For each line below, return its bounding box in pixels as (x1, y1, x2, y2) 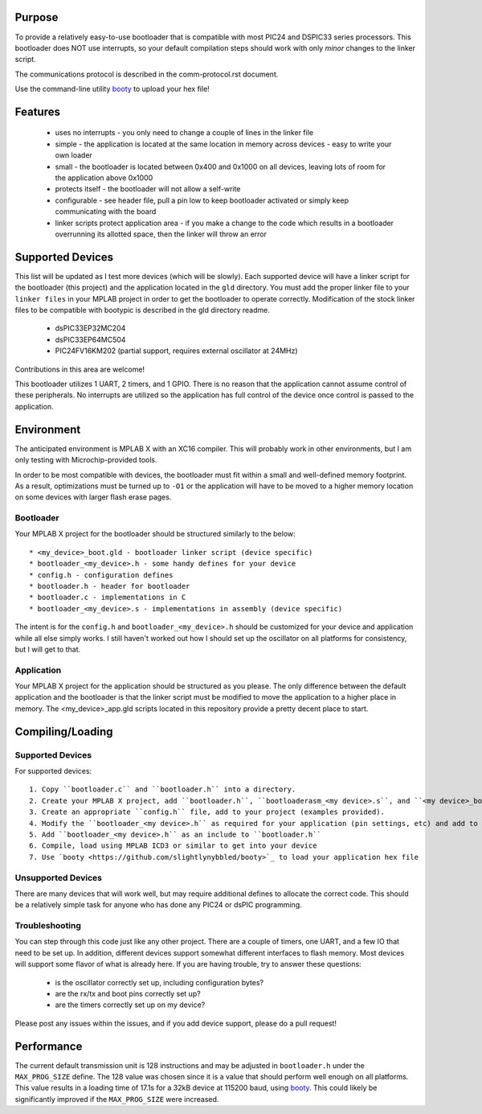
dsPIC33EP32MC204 (55, 323, 126, 333)
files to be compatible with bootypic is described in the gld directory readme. (14, 306, 271, 315)
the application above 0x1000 (55, 173, 153, 183)
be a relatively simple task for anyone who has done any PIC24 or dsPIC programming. (14, 900, 302, 910)
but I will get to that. (14, 644, 81, 654)
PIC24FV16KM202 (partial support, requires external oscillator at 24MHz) (55, 346, 298, 356)
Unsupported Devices (14, 872, 102, 883)
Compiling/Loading (14, 725, 113, 738)
